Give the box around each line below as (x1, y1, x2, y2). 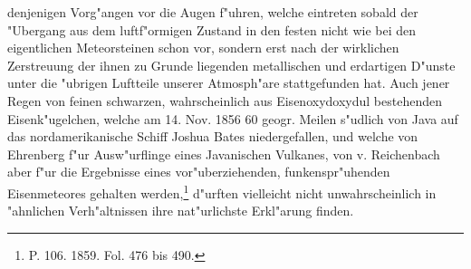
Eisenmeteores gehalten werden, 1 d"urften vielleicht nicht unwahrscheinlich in (7, 180, 437, 202)
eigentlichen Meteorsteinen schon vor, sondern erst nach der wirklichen (7, 38, 399, 57)
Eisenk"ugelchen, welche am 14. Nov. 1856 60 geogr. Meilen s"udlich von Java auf (7, 109, 458, 128)
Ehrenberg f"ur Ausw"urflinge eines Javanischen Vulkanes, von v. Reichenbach (7, 144, 440, 163)
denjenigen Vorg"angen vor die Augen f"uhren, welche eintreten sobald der (7, 3, 418, 21)
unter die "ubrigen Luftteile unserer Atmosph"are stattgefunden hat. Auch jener (7, 73, 450, 92)
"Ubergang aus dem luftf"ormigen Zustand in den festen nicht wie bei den (7, 20, 417, 39)
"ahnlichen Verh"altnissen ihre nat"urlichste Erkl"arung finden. (7, 201, 354, 220)
